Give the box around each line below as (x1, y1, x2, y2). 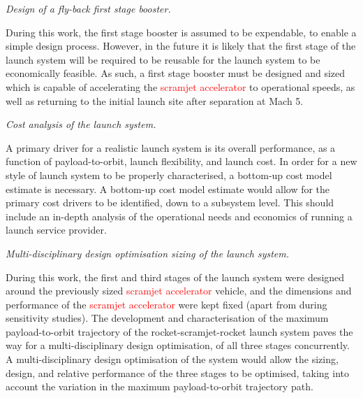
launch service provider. (6, 222, 107, 237)
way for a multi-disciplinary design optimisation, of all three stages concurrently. (6, 338, 350, 353)
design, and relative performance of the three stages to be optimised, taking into (6, 365, 350, 380)
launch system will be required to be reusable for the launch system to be (6, 52, 320, 66)
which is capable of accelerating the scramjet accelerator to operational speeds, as (6, 79, 355, 94)
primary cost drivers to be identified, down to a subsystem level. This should (6, 195, 334, 210)
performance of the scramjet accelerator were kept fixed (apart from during (6, 297, 327, 311)
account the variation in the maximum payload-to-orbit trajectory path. (6, 379, 313, 394)
